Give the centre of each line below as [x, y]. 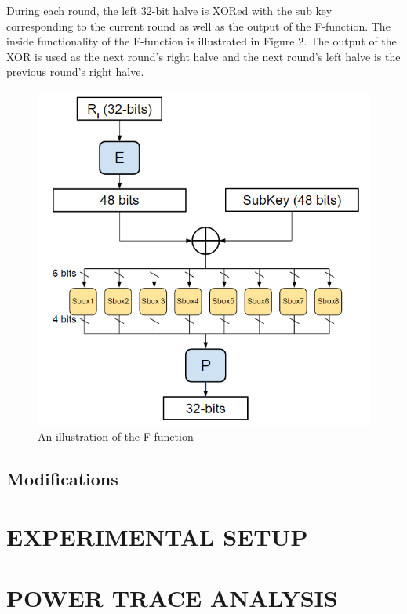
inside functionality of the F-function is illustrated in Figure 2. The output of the [202, 41]
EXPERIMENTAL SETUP [157, 536]
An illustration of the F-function [116, 436]
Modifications [62, 479]
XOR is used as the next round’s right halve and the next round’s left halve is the [203, 56]
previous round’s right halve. [75, 72]
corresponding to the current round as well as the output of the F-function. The [198, 25]
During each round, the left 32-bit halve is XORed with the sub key [169, 10]
